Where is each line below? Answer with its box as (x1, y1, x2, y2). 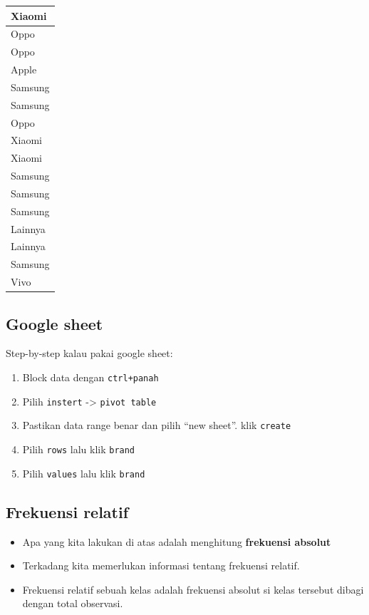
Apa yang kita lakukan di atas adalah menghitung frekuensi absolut (22, 534, 331, 549)
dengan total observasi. (22, 596, 123, 611)
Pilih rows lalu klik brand (22, 442, 135, 457)
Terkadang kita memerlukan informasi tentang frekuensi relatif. (22, 558, 300, 573)
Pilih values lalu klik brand (22, 465, 145, 480)
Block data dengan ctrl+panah (22, 370, 159, 385)
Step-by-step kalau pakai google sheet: (6, 346, 173, 361)
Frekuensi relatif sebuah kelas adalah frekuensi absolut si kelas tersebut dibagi (22, 582, 364, 596)
